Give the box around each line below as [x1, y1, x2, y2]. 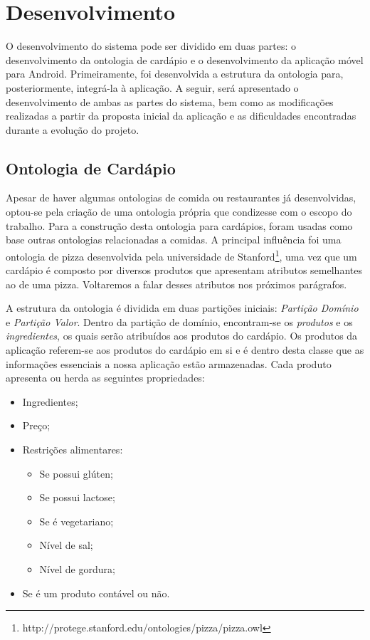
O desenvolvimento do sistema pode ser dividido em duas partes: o [6, 38, 297, 53]
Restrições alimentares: [22, 442, 123, 457]
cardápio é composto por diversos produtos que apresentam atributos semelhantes [6, 263, 362, 278]
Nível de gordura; [39, 562, 115, 577]
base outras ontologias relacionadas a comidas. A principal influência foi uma [6, 232, 342, 247]
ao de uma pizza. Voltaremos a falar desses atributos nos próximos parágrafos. [6, 276, 347, 291]
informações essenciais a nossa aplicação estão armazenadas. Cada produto [6, 356, 332, 371]
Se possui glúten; [39, 466, 113, 481]
